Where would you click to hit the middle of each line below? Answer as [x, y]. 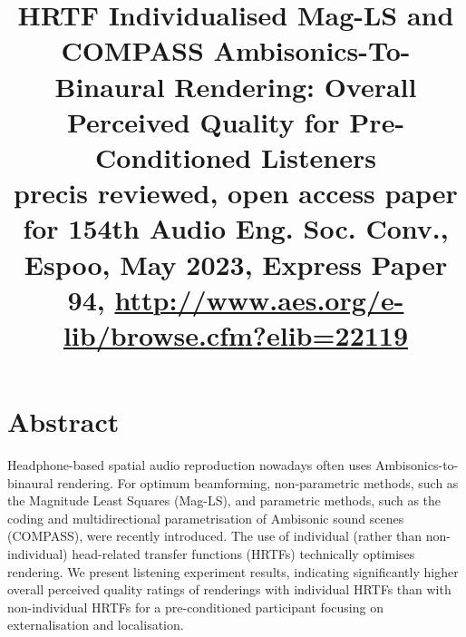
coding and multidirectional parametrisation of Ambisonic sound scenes [206, 518]
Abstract [63, 421]
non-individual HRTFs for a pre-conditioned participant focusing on [195, 607]
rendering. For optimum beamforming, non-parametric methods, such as [258, 482]
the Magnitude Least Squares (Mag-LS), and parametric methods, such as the [224, 500]
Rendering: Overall [296, 86]
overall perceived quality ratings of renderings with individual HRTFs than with [229, 589]
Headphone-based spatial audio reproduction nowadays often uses [189, 465]
